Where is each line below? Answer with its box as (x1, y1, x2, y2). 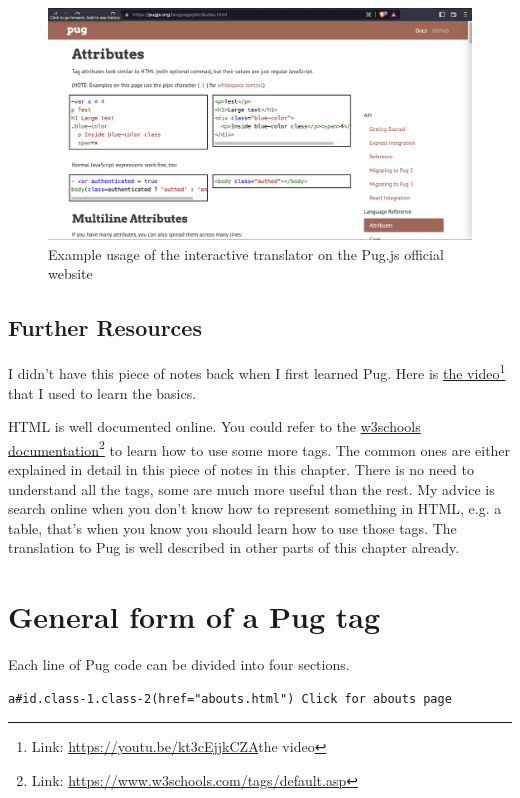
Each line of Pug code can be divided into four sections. (8, 654, 350, 675)
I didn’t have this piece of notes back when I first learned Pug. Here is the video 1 (8, 360, 506, 383)
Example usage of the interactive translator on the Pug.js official (48, 243, 444, 264)
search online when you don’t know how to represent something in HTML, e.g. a (8, 498, 502, 519)
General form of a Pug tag (8, 596, 381, 637)
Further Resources (8, 312, 202, 343)
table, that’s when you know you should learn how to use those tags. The (8, 517, 457, 538)
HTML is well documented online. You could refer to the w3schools (8, 416, 421, 437)
